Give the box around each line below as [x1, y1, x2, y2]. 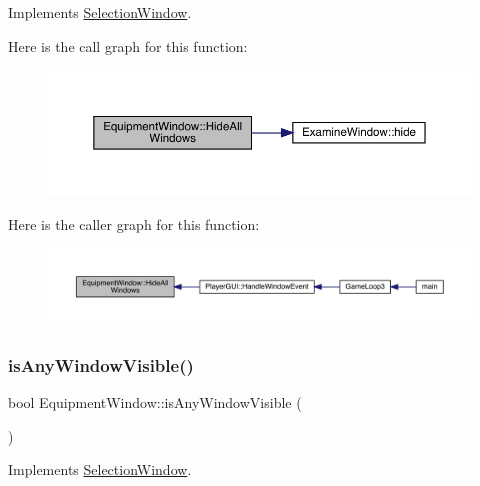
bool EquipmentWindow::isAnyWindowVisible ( [8, 392, 302, 413]
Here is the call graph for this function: [8, 35, 248, 56]
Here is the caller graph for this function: [8, 213, 260, 234]
